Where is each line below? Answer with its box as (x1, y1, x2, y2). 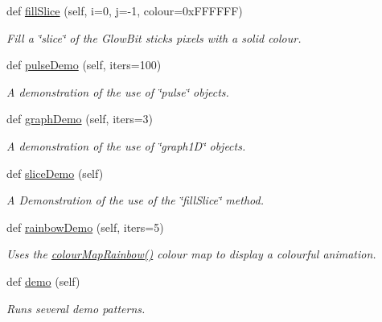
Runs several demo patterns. (6, 299, 146, 316)
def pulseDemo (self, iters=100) (6, 56, 162, 73)
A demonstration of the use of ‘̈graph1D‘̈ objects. (6, 137, 246, 154)
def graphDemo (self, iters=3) (6, 110, 154, 127)
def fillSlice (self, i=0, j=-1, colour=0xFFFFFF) (6, 2, 243, 19)
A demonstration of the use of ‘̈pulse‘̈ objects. (6, 83, 229, 100)
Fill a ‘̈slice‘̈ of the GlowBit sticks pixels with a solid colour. (6, 29, 302, 46)
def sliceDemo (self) (6, 164, 104, 181)
